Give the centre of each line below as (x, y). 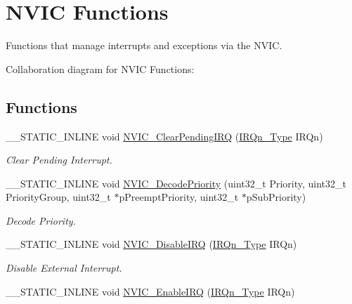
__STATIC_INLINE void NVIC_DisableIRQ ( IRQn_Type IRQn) (151, 244)
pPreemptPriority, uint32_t (179, 197)
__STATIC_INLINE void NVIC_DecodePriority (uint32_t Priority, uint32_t (176, 183)
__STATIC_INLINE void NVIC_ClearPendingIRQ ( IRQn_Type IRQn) (164, 136)
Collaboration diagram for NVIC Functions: (100, 68)
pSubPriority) (276, 197)
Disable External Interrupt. (64, 268)
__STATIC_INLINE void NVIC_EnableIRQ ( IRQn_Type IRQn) (150, 291)
